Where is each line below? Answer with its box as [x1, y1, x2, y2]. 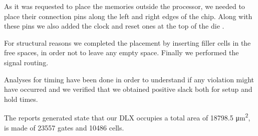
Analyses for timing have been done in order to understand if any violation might [4, 74, 254, 84]
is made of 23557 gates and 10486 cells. [4, 122, 124, 132]
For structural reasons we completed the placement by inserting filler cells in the [4, 37, 251, 48]
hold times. [4, 93, 38, 104]
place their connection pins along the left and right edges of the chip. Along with [4, 11, 252, 21]
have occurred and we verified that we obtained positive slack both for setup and [4, 84, 252, 94]
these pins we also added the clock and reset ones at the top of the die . [4, 21, 224, 31]
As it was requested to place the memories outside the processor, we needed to [4, 1, 245, 11]
